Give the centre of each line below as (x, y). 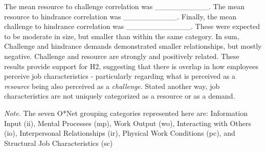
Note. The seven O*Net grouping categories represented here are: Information (126, 113)
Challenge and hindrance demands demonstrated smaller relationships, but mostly (133, 46)
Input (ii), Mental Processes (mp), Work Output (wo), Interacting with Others (128, 123)
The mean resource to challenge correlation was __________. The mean (125, 6)
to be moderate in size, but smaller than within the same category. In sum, (122, 36)
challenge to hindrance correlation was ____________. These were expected (132, 26)
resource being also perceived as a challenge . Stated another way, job (112, 86)
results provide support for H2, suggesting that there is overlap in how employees (131, 66)
